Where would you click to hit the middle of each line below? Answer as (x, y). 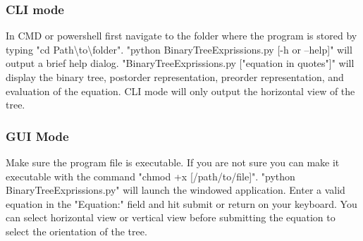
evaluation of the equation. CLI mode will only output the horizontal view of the (180, 91)
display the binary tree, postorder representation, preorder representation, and (175, 77)
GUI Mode (37, 136)
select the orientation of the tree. (76, 231)
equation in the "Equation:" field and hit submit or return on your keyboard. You (181, 203)
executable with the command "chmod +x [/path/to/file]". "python (150, 176)
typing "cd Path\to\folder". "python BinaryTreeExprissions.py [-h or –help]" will (179, 49)
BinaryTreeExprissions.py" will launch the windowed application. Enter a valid (176, 190)
